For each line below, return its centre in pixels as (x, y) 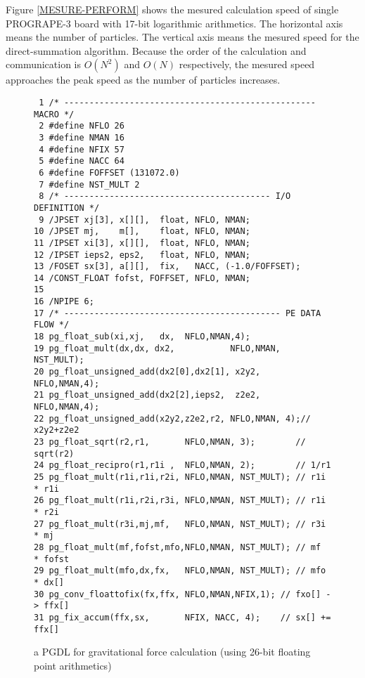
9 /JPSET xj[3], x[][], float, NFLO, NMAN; (145, 220)
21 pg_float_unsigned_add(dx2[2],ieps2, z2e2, (147, 395)
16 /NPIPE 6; (64, 302)
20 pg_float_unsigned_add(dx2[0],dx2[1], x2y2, (147, 372)
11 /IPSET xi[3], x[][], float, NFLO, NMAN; (142, 243)
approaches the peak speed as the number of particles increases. (143, 80)
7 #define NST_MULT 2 (89, 184)
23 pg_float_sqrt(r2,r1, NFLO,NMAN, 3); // (170, 442)
